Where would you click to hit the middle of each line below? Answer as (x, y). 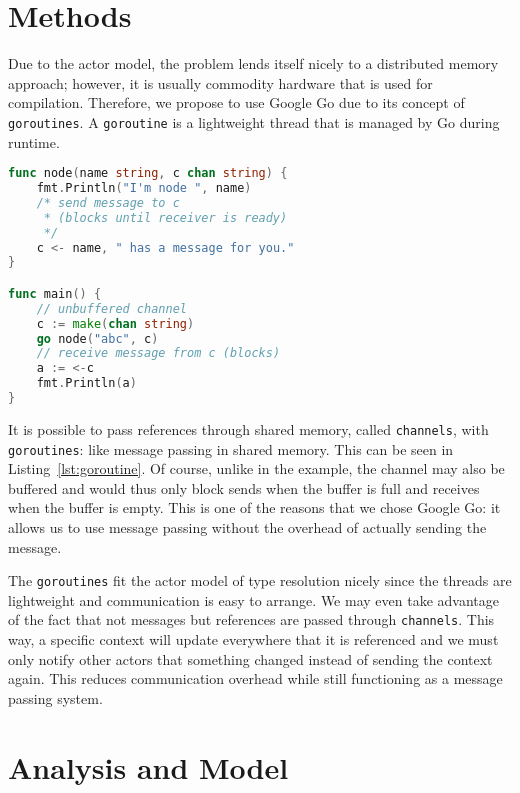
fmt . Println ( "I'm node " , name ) (144, 188)
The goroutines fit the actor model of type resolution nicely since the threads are (260, 580)
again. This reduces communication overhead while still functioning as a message (255, 678)
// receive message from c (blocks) (158, 353)
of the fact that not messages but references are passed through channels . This (251, 619)
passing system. (55, 697)
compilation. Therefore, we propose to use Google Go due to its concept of (236, 102)
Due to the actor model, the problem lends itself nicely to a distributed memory (253, 63)
